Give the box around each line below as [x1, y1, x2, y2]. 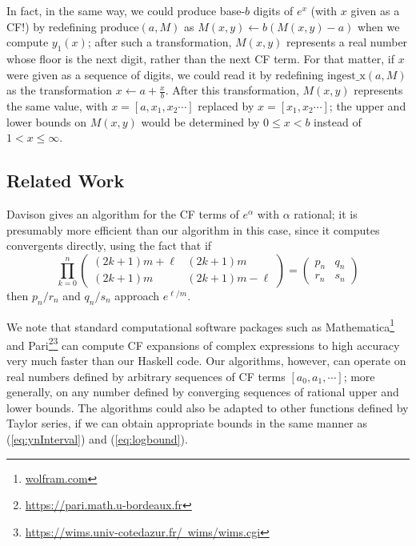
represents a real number [286, 34, 408, 50]
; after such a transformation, [87, 34, 232, 50]
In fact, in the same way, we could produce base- [6, 2, 246, 18]
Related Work [6, 168, 125, 193]
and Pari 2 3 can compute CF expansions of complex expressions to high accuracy [6, 334, 400, 353]
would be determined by [141, 113, 260, 130]
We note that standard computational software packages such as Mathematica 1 [6, 315, 395, 335]
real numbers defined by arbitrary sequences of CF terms [6, 367, 286, 384]
